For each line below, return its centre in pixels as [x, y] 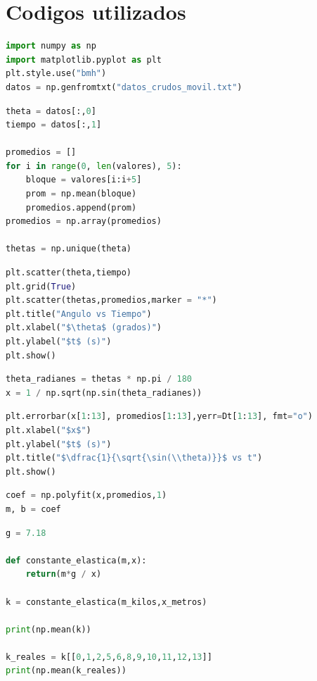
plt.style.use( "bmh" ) [56, 74]
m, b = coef [33, 509]
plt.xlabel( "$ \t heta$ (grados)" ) [84, 328]
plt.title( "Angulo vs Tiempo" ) [79, 314]
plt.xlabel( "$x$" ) [48, 430]
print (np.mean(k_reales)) [66, 671]
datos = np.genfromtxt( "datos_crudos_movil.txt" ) [124, 87]
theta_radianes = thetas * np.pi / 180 [99, 379]
